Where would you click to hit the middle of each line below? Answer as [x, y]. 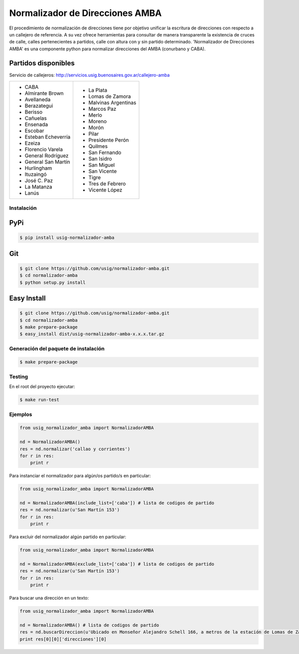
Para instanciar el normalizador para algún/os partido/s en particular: [80, 476]
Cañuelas [36, 118]
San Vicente [103, 171]
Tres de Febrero [107, 184]
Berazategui [39, 106]
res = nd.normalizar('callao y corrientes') [75, 449]
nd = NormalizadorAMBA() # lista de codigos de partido [89, 625]
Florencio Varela [44, 150]
